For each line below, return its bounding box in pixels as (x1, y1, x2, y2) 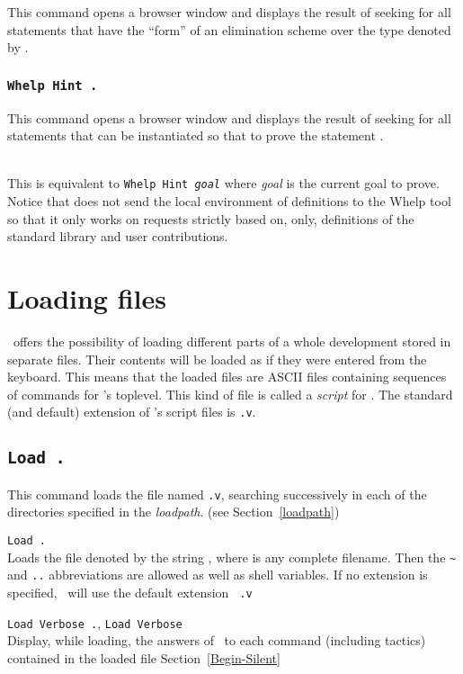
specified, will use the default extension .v (7, 582, 253, 601)
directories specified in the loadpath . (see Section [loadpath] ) (7, 502, 340, 521)
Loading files (7, 279, 166, 316)
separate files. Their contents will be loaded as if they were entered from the (7, 349, 427, 368)
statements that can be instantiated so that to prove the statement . (7, 126, 384, 145)
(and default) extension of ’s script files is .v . (7, 402, 256, 421)
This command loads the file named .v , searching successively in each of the (7, 484, 427, 503)
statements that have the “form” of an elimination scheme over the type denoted (7, 20, 451, 39)
